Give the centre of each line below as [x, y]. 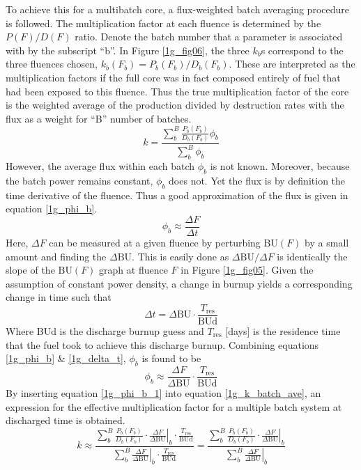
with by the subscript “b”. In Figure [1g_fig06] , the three [128, 50]
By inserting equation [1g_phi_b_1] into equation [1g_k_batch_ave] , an [163, 393]
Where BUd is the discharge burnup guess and [105, 331]
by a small [327, 242]
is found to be [171, 358]
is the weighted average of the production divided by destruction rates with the [175, 105]
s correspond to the [302, 50]
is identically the [312, 256]
